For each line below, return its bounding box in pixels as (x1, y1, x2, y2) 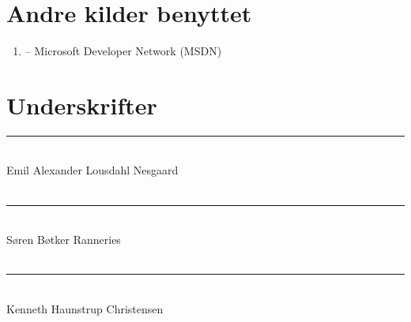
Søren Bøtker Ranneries (6, 231, 121, 248)
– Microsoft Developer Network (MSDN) (25, 43, 222, 59)
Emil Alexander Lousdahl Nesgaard (6, 162, 179, 178)
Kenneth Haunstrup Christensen (6, 301, 164, 316)
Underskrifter (6, 88, 157, 121)
